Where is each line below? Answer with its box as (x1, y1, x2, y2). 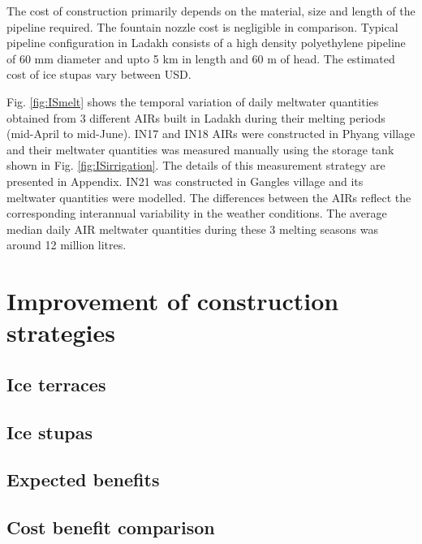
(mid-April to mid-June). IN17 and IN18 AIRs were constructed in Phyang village (6, 125, 416, 142)
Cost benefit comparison (6, 515, 215, 540)
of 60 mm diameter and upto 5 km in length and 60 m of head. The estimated (6, 50, 395, 67)
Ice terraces (6, 371, 106, 396)
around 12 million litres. (6, 236, 127, 253)
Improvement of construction (6, 284, 339, 317)
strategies (6, 316, 115, 349)
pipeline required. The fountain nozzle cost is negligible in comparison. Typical (6, 18, 398, 35)
